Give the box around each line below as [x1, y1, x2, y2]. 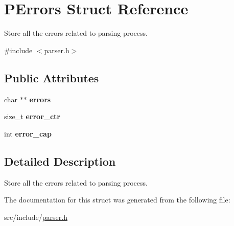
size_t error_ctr [4, 111, 61, 122]
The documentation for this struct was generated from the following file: [4, 194, 230, 205]
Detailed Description [4, 153, 116, 169]
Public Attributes [4, 70, 99, 85]
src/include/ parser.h [4, 211, 67, 222]
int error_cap [4, 128, 52, 139]
